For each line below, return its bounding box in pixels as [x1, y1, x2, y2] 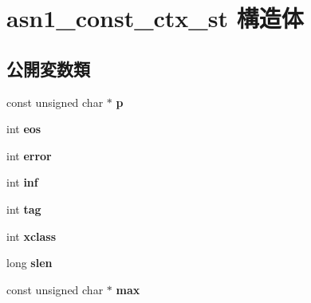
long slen [6, 254, 53, 271]
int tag [6, 200, 41, 217]
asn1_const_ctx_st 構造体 [6, 2, 304, 34]
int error [6, 147, 52, 163]
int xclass [6, 227, 57, 244]
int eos [6, 120, 41, 137]
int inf [6, 174, 38, 191]
